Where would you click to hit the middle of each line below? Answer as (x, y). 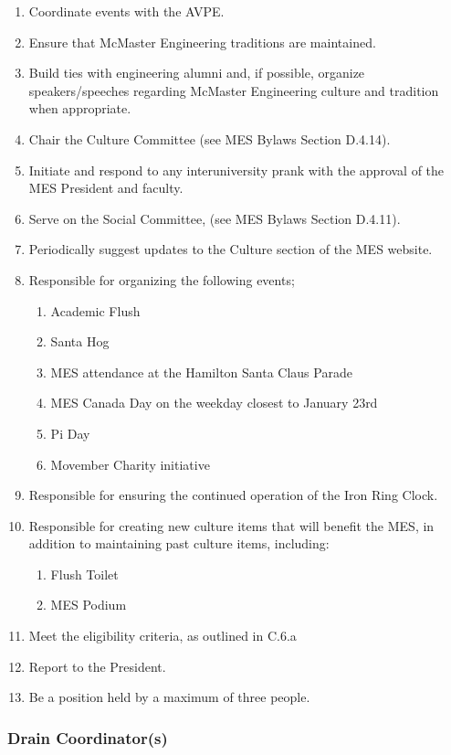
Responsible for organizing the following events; (162, 279)
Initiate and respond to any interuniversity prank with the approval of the (236, 170)
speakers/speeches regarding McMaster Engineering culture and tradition (234, 90)
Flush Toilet (84, 574)
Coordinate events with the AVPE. (126, 11)
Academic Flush (95, 310)
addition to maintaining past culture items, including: (179, 543)
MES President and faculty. (106, 188)
